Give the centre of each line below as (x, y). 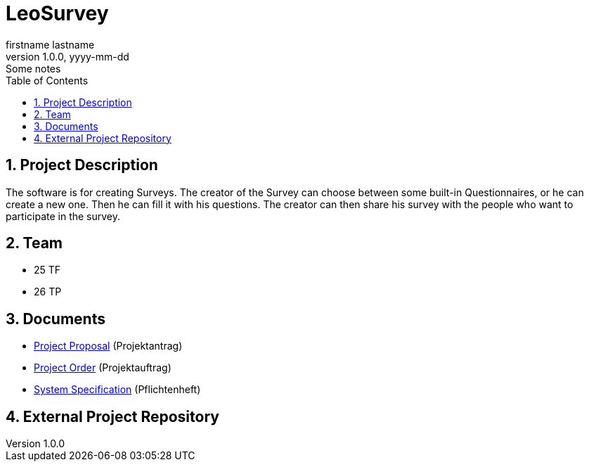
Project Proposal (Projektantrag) (108, 346)
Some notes (33, 68)
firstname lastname (50, 44)
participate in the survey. (63, 216)
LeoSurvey (57, 13)
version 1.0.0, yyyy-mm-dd (67, 56)
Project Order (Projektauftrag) (103, 368)
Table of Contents (47, 80)
